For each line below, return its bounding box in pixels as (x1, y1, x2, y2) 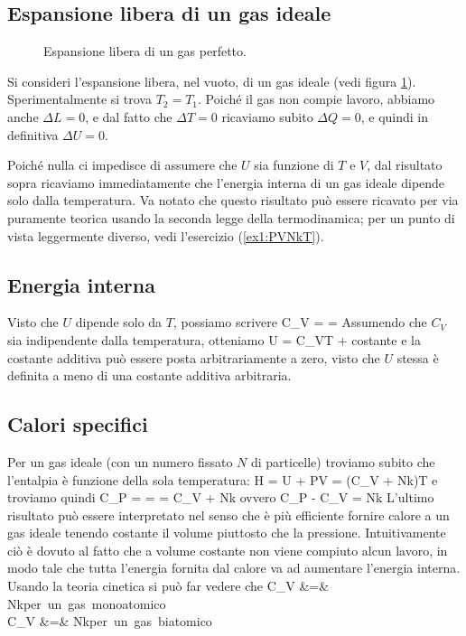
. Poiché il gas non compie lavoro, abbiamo (198, 89, 435, 108)
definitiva (7, 125, 59, 144)
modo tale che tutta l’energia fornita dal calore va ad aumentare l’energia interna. (7, 558, 461, 577)
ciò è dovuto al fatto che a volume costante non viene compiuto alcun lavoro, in (7, 540, 448, 559)
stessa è (396, 348, 439, 367)
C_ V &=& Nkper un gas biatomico (7, 612, 212, 631)
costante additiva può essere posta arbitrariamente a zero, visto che (7, 348, 380, 367)
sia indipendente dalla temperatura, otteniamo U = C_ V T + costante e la (7, 330, 421, 349)
